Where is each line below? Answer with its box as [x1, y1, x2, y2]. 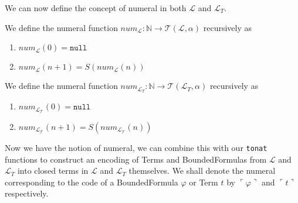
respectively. [5, 187, 49, 199]
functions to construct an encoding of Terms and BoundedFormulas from [5, 153, 267, 165]
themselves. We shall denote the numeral [128, 164, 276, 177]
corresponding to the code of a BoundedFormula [5, 176, 178, 188]
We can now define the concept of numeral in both [5, 2, 187, 13]
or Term [189, 176, 218, 188]
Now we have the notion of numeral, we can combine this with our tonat [5, 141, 267, 153]
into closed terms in [17, 164, 89, 177]
